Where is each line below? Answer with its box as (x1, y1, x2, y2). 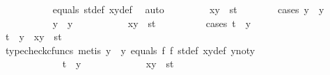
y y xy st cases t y (52, 15, 251, 30)
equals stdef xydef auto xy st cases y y (52, 2, 324, 16)
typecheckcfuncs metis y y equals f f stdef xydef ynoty (5, 42, 256, 57)
